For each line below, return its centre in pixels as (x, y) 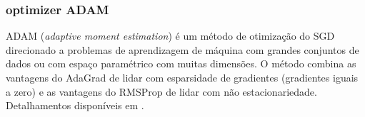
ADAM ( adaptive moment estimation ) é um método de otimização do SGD (170, 36)
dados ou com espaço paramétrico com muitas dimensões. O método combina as (181, 63)
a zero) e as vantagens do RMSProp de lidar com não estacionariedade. (161, 91)
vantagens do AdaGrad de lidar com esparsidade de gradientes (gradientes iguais (182, 77)
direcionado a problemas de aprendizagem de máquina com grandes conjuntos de (182, 49)
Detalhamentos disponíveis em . (75, 105)
